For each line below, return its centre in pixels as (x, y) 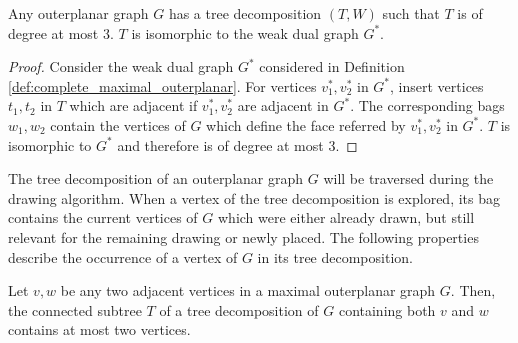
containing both (387, 309)
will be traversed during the (408, 178)
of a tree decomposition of (239, 309)
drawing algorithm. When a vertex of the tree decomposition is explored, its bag (254, 197)
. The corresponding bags (427, 105)
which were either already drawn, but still (346, 217)
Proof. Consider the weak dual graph (121, 66)
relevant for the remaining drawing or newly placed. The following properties (243, 236)
